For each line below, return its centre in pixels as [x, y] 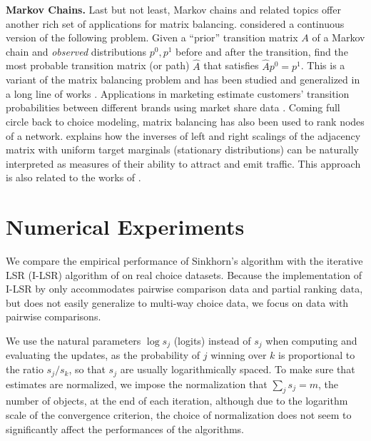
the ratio [25, 369]
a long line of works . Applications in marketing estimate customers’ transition [178, 93]
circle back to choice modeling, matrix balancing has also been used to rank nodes [185, 121]
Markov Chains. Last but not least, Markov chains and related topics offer [173, 9]
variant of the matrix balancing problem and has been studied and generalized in [183, 80]
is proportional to [317, 355]
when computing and [311, 341]
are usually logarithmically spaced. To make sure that [238, 369]
